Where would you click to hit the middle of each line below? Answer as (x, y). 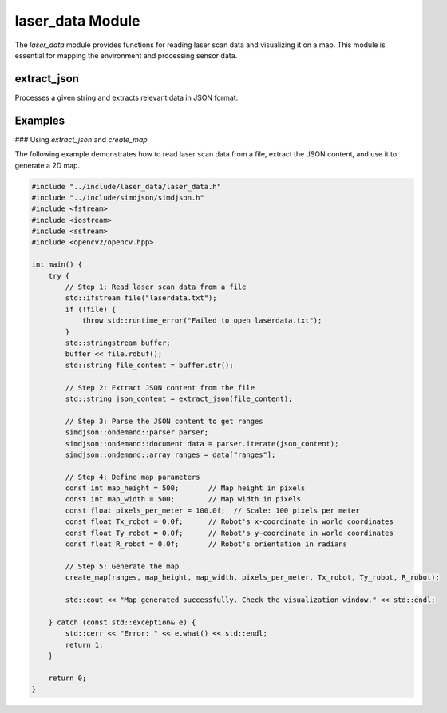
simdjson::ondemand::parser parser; (137, 432)
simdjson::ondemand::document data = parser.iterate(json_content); (202, 444)
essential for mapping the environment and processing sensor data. (126, 55)
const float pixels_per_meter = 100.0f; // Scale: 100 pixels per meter (213, 510)
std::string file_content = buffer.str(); (150, 365)
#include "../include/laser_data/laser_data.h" (126, 186)
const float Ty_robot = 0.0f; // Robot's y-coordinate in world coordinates (229, 533)
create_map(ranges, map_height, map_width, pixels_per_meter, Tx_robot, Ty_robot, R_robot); (253, 578)
